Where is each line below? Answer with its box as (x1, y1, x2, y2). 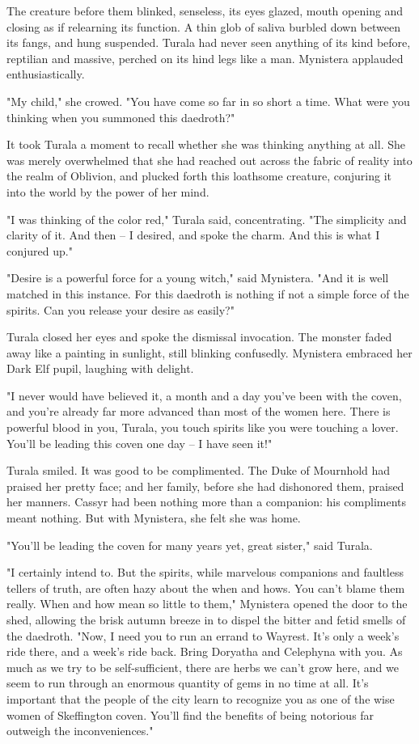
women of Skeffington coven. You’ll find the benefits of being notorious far (6, 706, 375, 723)
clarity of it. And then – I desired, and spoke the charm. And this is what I (6, 226, 380, 243)
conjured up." (6, 242, 73, 259)
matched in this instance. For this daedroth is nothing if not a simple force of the (6, 285, 409, 302)
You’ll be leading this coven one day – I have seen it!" (6, 434, 273, 451)
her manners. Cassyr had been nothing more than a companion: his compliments (6, 493, 407, 510)
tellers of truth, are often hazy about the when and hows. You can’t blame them (6, 579, 405, 596)
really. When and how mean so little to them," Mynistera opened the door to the (6, 595, 408, 612)
